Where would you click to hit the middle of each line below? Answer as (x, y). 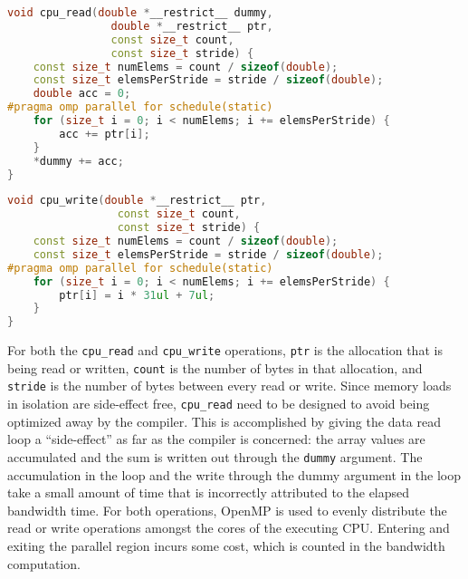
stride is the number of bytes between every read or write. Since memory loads (229, 386)
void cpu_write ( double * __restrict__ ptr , (137, 201)
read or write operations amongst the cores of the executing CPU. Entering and (229, 528)
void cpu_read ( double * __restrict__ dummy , (140, 13)
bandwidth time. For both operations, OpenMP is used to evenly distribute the (227, 510)
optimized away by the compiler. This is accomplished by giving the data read (224, 421)
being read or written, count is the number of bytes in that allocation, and (215, 367)
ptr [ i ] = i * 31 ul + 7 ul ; (137, 295)
